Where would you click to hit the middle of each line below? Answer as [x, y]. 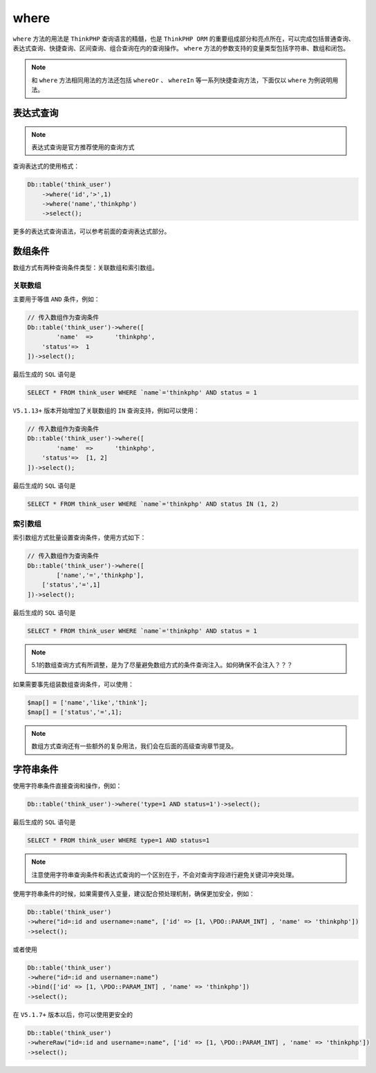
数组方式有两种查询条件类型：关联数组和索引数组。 [85, 268]
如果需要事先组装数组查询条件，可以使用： [73, 684]
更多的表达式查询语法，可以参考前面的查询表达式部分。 [92, 231]
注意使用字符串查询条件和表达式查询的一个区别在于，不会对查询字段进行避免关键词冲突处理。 [164, 875]
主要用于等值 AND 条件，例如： [56, 299]
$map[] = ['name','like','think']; [87, 702]
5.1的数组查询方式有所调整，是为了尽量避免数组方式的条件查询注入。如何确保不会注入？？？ [162, 665]
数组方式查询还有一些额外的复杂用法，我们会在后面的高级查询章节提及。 [134, 746]
